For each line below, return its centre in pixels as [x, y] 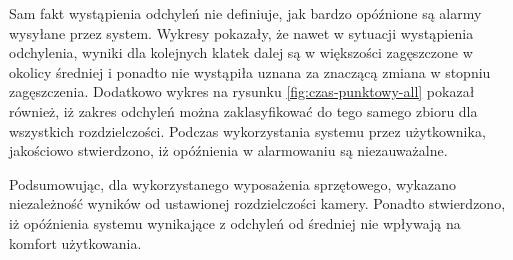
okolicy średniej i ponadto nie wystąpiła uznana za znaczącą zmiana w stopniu [250, 71]
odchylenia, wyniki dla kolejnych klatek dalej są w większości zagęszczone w [241, 52]
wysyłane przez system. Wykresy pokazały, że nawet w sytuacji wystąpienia [241, 32]
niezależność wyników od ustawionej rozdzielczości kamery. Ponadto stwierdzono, [257, 203]
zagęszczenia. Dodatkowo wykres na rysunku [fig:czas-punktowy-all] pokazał [242, 91]
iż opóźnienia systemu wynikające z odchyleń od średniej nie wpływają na [235, 222]
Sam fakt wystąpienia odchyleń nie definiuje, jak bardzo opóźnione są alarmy [245, 13]
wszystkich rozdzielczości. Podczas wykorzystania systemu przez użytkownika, [247, 130]
